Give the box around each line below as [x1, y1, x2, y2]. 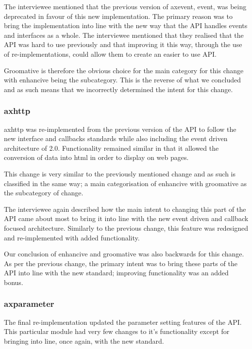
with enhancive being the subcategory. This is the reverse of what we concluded [4, 75, 241, 85]
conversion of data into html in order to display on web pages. [4, 152, 189, 162]
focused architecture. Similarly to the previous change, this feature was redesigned [4, 222, 249, 233]
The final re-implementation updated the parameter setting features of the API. [4, 317, 242, 327]
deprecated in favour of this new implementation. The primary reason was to [4, 11, 233, 21]
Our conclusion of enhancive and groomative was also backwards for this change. [4, 249, 244, 259]
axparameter [4, 298, 54, 310]
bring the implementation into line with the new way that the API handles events [4, 20, 248, 31]
